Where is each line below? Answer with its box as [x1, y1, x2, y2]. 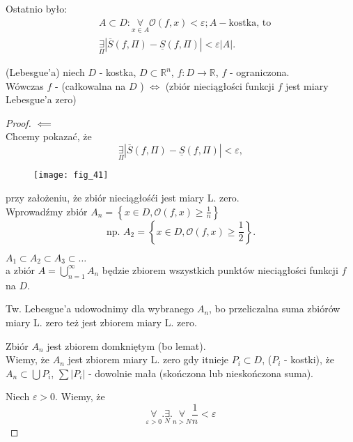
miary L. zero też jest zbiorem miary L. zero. [6, 314, 197, 329]
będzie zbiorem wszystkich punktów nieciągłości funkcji [102, 262, 338, 277]
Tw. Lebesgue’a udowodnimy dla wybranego [6, 301, 194, 316]
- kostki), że [284, 352, 335, 367]
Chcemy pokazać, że [6, 129, 92, 144]
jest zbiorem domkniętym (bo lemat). [47, 338, 206, 353]
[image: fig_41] [33, 170, 109, 181]
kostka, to [228, 17, 272, 28]
